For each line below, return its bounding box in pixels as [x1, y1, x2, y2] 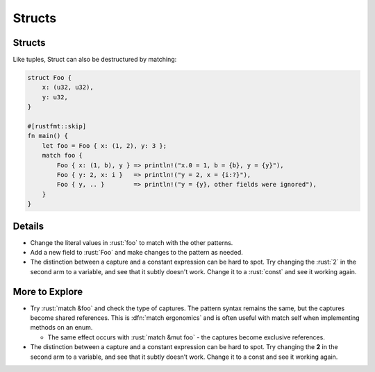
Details [12, 220, 44, 232]
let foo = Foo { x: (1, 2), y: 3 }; [42, 142, 167, 149]
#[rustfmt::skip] [27, 122, 87, 130]
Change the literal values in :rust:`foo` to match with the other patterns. [30, 238, 233, 246]
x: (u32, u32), [42, 83, 94, 92]
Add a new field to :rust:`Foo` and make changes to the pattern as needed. [30, 248, 243, 257]
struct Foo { [27, 74, 72, 82]
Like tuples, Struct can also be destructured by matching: [12, 56, 177, 64]
